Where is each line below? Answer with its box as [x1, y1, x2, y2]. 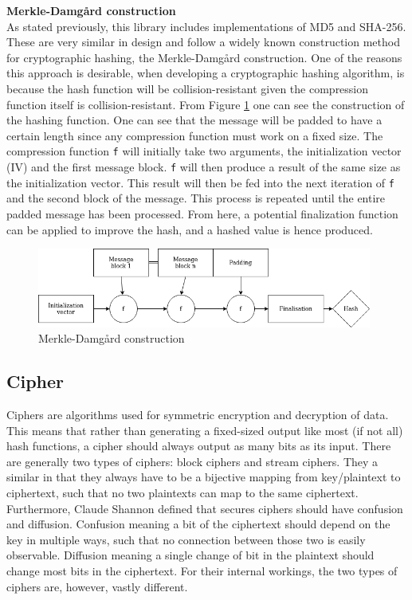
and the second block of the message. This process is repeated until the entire [6, 190, 386, 206]
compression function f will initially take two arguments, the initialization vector [6, 143, 402, 159]
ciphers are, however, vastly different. [6, 578, 188, 594]
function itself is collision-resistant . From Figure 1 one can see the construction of [6, 96, 405, 112]
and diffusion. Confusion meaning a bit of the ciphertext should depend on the [6, 516, 390, 532]
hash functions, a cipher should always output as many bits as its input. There [6, 437, 391, 454]
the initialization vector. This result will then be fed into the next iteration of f [6, 174, 394, 190]
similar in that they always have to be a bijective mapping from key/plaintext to [6, 469, 401, 485]
